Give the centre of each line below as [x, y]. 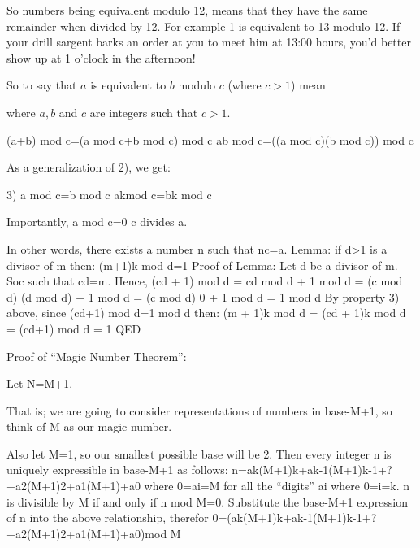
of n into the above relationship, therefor [108, 518]
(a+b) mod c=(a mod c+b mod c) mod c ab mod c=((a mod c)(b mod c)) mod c [210, 139]
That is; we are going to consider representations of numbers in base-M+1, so [199, 410]
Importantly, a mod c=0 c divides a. [97, 222]
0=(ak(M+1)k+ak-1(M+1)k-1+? [294, 518]
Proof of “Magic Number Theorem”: [97, 356]
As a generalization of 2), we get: [89, 167]
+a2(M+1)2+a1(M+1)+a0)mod [87, 533]
